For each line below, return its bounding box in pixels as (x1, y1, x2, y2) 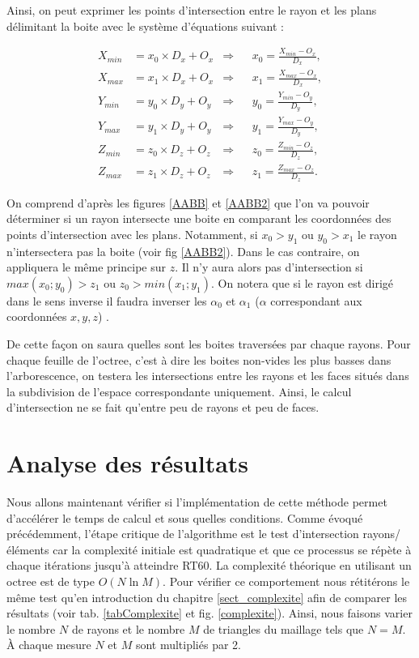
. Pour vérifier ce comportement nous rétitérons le (163, 572, 410, 589)
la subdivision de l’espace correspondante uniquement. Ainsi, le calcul (6, 382, 352, 399)
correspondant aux (270, 292, 362, 309)
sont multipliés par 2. (135, 636, 241, 653)
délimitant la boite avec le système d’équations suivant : (6, 17, 284, 34)
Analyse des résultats (6, 446, 249, 480)
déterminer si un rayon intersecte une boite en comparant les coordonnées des (6, 210, 391, 227)
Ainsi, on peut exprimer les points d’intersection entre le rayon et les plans (6, 2, 377, 18)
